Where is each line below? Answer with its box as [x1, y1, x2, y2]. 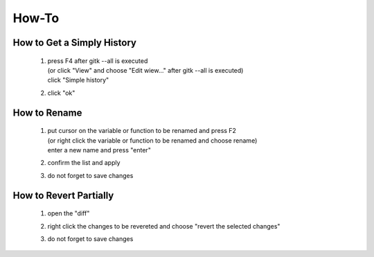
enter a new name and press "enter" [47, 145, 152, 154]
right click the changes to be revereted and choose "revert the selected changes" [47, 222, 280, 230]
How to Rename [12, 107, 82, 118]
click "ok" [47, 89, 75, 97]
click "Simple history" [47, 76, 109, 85]
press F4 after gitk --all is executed [47, 56, 148, 65]
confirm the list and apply [47, 159, 121, 167]
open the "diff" [47, 209, 90, 218]
